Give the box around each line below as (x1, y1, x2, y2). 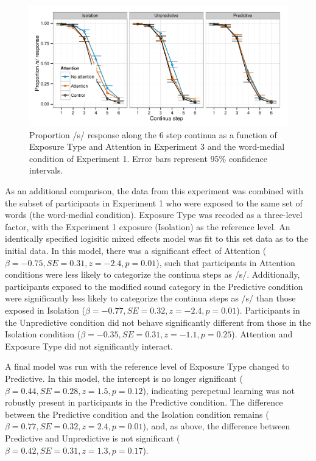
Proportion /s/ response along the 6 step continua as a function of (29, 128, 277, 141)
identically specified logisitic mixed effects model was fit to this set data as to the (5, 232, 308, 245)
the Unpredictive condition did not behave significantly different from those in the (5, 315, 311, 328)
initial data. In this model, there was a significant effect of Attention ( (5, 244, 267, 257)
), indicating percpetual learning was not (142, 384, 295, 396)
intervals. (29, 164, 63, 177)
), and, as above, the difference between (142, 420, 290, 432)
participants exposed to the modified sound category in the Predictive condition (5, 280, 303, 292)
